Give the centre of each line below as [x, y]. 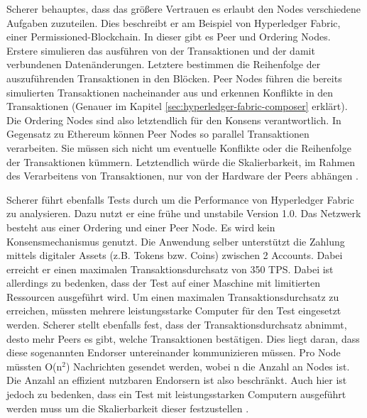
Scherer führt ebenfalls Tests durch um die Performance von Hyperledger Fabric [180, 199]
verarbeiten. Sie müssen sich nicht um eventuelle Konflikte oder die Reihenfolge [179, 147]
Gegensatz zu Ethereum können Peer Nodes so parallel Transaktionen [158, 134]
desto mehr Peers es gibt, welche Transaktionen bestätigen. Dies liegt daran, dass [183, 338]
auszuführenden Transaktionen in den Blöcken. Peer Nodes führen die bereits [174, 78]
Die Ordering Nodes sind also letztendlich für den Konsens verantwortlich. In [174, 120]
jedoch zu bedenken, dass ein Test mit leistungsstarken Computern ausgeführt [176, 394]
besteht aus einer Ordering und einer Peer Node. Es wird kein [141, 227]
